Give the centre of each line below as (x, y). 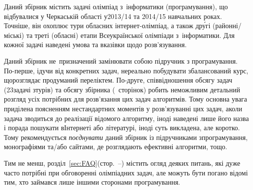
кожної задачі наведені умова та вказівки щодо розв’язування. (95, 44)
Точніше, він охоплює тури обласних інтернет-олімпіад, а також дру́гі (107, 26)
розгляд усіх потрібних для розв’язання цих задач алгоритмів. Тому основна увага (126, 99)
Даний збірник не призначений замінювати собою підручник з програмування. (121, 60)
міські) (14, 35)
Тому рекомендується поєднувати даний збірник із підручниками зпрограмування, (126, 137)
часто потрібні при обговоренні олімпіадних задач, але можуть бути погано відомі (126, 172)
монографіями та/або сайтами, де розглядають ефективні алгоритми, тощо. (116, 147)
